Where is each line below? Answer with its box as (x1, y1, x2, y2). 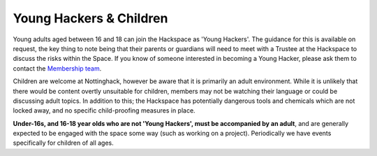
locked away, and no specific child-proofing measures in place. (13, 106, 195, 115)
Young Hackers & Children (13, 10, 168, 26)
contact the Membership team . (13, 64, 102, 73)
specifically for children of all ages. (13, 139, 114, 147)
